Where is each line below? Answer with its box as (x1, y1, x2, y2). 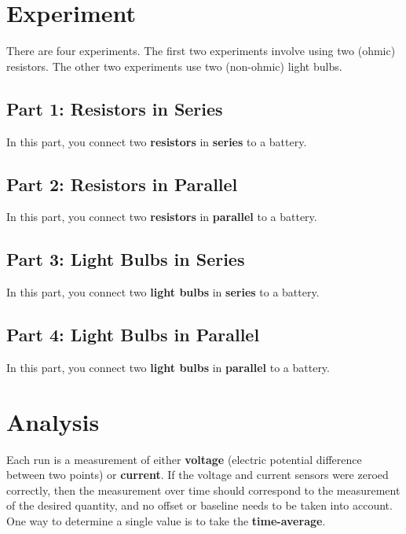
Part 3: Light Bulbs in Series (6, 247, 245, 271)
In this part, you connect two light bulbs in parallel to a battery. (6, 359, 330, 375)
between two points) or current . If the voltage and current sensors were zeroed (6, 466, 389, 483)
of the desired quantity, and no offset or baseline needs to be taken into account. (6, 497, 393, 514)
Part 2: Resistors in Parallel (6, 171, 238, 196)
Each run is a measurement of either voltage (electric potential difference (6, 451, 362, 467)
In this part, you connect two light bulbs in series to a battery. (6, 284, 320, 300)
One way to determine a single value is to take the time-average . (6, 513, 326, 528)
